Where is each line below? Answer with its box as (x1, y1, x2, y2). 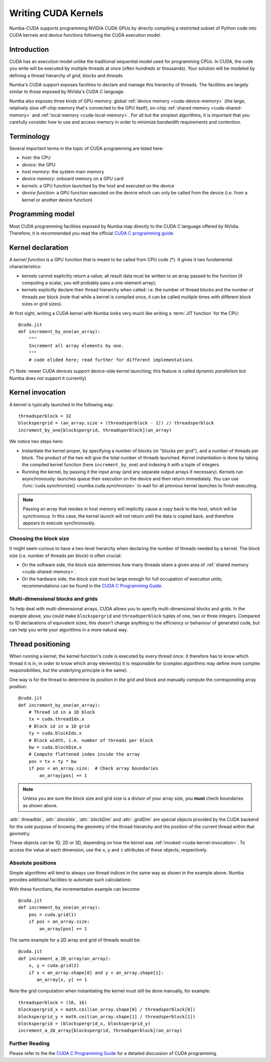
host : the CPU (22, 155, 51, 161)
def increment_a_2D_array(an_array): (18, 955, 111, 962)
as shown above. (23, 802, 58, 808)
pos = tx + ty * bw (28, 759, 77, 764)
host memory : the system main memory (22, 169, 104, 175)
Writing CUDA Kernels (9, 8, 104, 19)
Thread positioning (9, 640, 70, 649)
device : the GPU (22, 161, 56, 168)
